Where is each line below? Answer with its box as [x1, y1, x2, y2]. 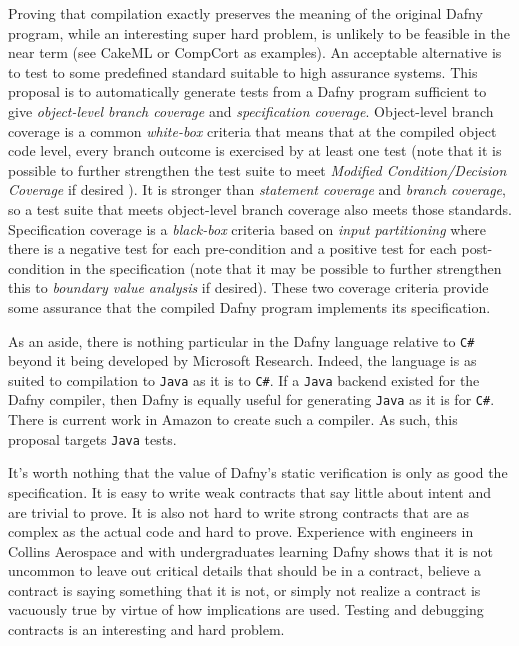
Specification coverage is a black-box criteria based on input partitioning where [8, 218, 487, 239]
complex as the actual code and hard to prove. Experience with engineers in [8, 521, 474, 542]
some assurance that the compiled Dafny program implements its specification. [8, 296, 491, 317]
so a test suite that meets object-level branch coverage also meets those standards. [8, 198, 512, 219]
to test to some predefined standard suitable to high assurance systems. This [8, 61, 478, 82]
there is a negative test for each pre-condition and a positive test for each [8, 238, 457, 259]
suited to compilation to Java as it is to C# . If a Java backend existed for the [8, 369, 480, 390]
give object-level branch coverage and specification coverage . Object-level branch [8, 100, 494, 121]
